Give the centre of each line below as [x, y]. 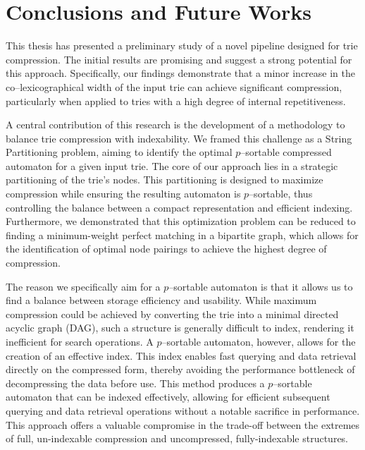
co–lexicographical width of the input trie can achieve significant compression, [174, 86]
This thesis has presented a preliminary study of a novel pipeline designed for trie [182, 45]
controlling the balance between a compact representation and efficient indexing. [179, 207]
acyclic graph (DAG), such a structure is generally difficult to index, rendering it [180, 328]
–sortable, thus [281, 194]
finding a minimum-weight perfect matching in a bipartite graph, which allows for [182, 235]
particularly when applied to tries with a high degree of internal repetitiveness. [176, 101]
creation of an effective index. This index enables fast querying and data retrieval [181, 355]
